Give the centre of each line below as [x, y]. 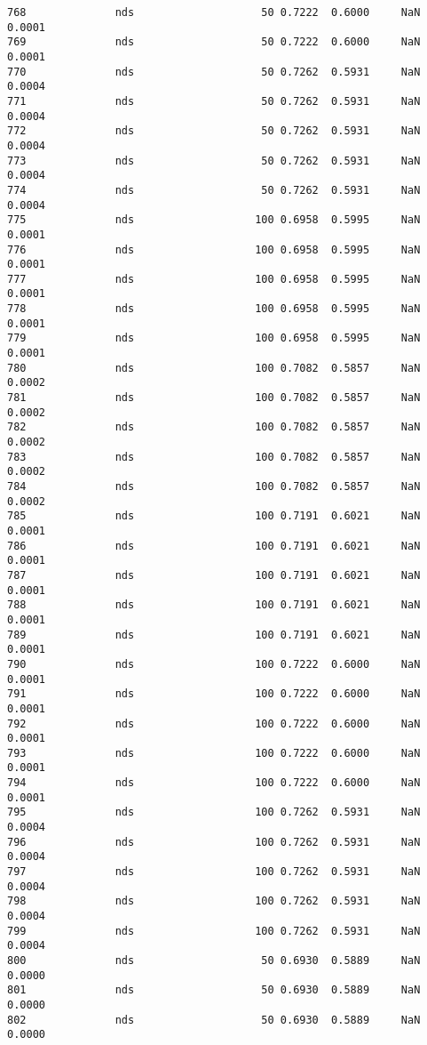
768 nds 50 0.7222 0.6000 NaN [214, 12]
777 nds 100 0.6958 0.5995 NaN [214, 279]
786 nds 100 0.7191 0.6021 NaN [214, 546]
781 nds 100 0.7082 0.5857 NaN [214, 398]
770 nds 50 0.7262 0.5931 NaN [214, 72]
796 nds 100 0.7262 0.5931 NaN [214, 842]
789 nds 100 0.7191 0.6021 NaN [214, 635]
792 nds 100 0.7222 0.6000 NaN [214, 723]
